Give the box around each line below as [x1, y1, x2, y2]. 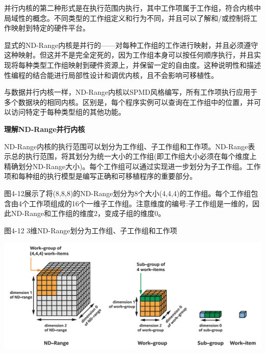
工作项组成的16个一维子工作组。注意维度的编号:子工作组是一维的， [29, 198, 252, 208]
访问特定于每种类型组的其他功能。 [11, 106, 125, 117]
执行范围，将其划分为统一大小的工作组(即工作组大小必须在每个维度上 [25, 151, 257, 161]
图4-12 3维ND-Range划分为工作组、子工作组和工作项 [4, 225, 177, 235]
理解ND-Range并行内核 [4, 123, 85, 134]
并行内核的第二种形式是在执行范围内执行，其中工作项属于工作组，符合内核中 [4, 3, 261, 13]
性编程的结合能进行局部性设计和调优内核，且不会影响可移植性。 [4, 69, 218, 80]
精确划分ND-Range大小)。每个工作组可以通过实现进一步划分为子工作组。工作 [4, 160, 261, 171]
